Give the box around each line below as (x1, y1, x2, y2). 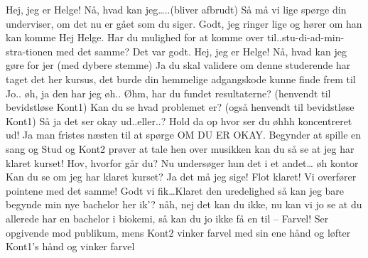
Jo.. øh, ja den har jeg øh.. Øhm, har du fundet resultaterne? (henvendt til (6, 85, 331, 100)
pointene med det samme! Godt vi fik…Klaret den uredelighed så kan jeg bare (6, 183, 345, 198)
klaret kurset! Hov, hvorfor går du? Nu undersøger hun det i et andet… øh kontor (6, 155, 359, 170)
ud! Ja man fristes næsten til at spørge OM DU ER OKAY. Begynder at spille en (6, 127, 362, 142)
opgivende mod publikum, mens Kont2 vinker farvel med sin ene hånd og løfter (6, 225, 351, 240)
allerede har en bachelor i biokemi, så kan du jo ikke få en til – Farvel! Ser (6, 210, 329, 225)
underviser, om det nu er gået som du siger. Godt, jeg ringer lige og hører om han (6, 16, 362, 31)
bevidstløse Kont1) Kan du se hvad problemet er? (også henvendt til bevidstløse (6, 100, 355, 114)
